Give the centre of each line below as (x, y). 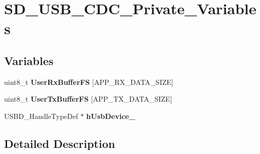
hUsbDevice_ (111, 116)
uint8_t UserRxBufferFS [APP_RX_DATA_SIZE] (89, 82)
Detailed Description (60, 143)
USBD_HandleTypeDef (41, 116)
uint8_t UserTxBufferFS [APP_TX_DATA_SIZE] (88, 99)
